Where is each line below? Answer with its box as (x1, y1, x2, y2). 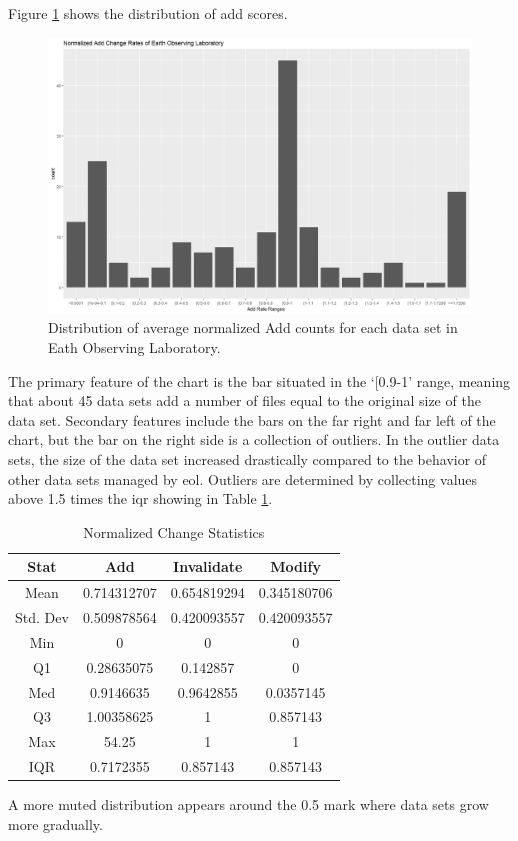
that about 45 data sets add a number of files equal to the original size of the (8, 390, 481, 411)
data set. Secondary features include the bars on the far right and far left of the (8, 409, 496, 430)
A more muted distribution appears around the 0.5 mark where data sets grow (8, 794, 489, 815)
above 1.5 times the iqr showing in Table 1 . (8, 488, 273, 509)
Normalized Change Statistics (83, 521, 265, 542)
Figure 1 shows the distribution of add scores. (8, 3, 288, 23)
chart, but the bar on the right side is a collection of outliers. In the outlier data (8, 429, 500, 450)
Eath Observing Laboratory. (48, 336, 221, 357)
